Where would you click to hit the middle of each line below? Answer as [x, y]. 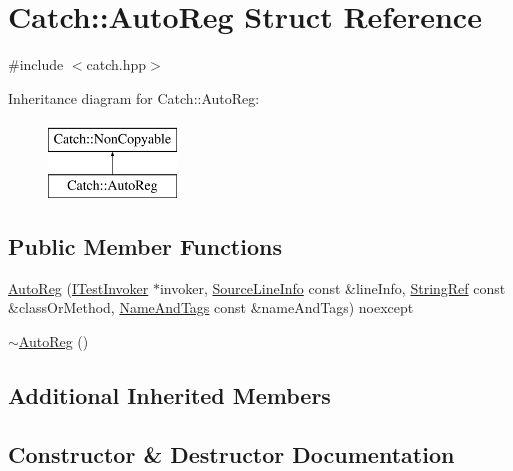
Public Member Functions [145, 245]
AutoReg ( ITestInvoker [78, 287]
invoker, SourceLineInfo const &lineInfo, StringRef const [332, 287]
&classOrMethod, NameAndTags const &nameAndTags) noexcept [211, 307]
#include [36, 64]
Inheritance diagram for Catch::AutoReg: [134, 97]
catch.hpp [116, 64]
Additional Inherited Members [169, 394]
